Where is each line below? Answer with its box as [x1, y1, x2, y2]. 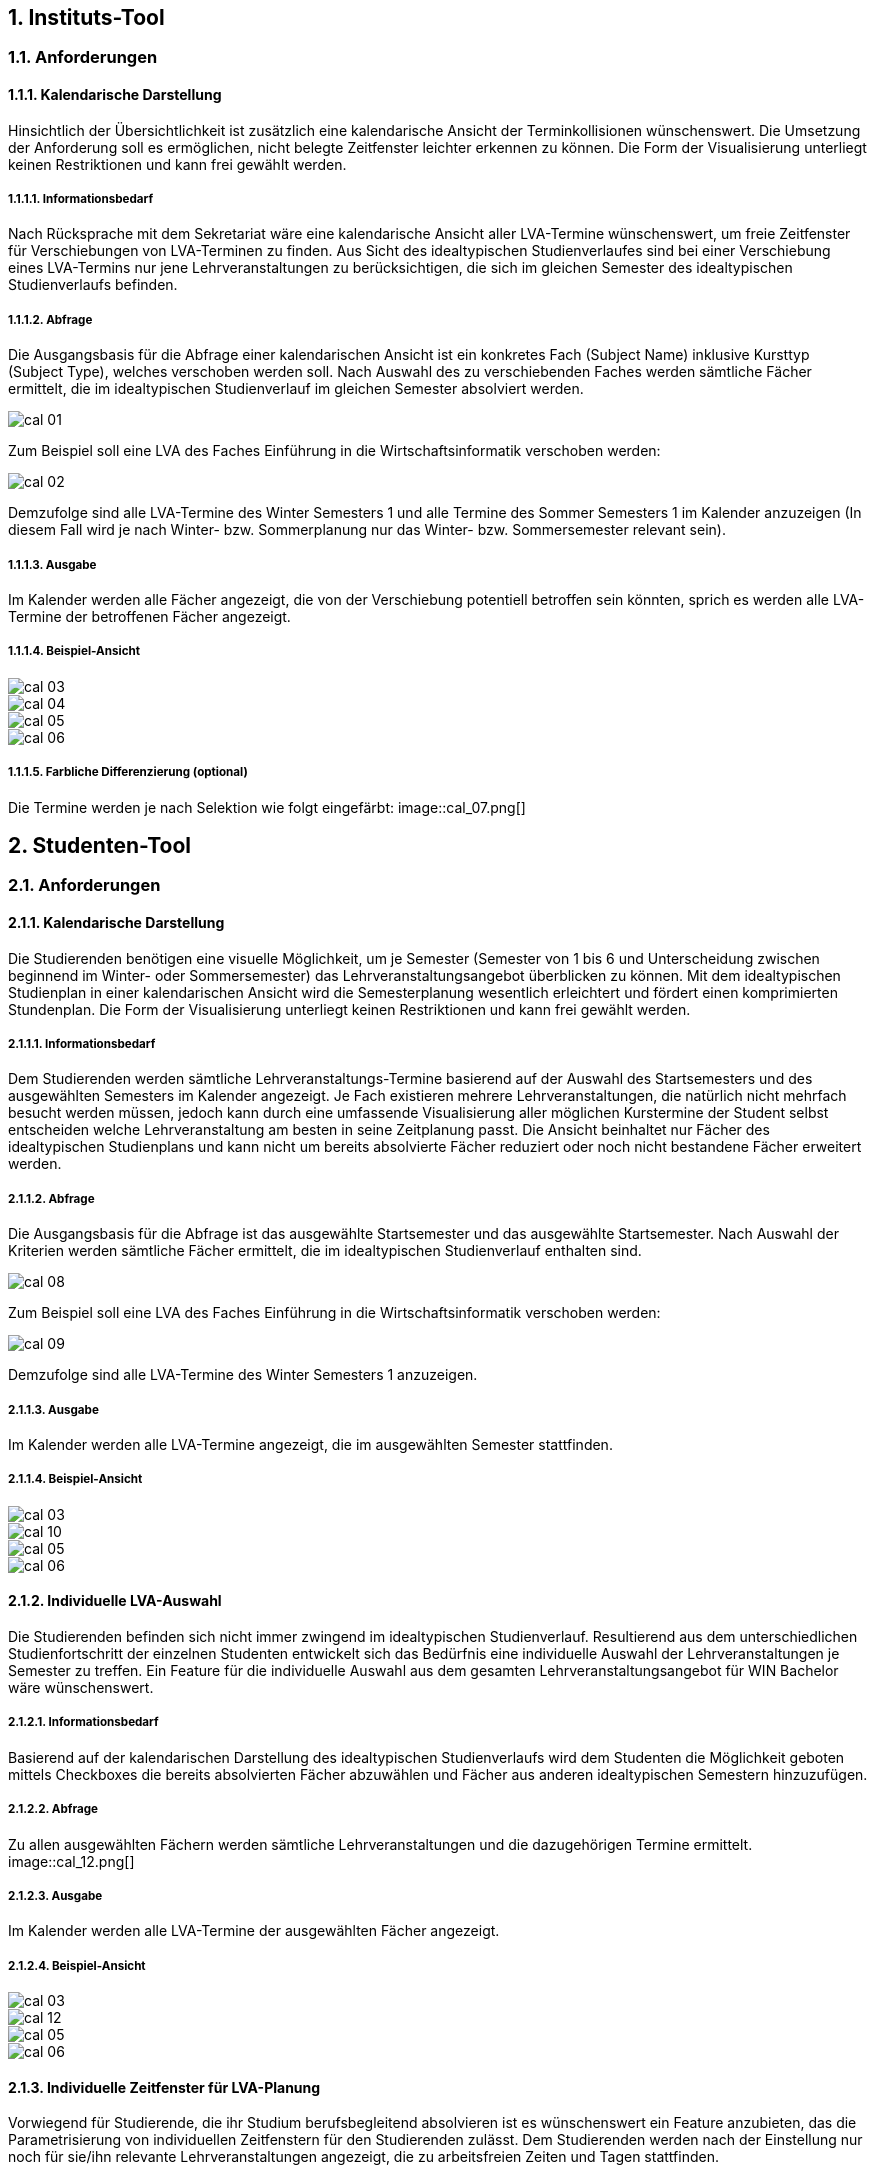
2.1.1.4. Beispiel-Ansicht [8, 1472, 143, 1487]
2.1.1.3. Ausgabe [8, 1402, 99, 1417]
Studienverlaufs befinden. [8, 276, 178, 294]
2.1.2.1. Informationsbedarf [8, 1715, 159, 1730]
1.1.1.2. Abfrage [8, 312, 93, 327]
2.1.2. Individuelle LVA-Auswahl [8, 1592, 222, 1610]
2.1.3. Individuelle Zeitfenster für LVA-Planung [8, 2078, 321, 2096]
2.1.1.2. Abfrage [8, 1191, 95, 1206]
